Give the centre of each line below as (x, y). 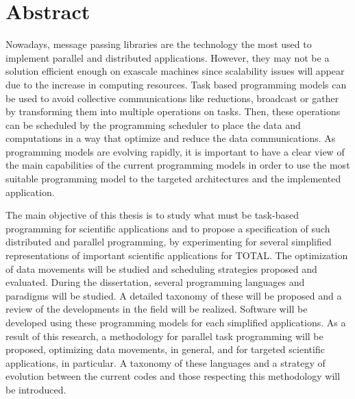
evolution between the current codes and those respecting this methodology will (173, 376)
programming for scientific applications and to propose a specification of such (168, 228)
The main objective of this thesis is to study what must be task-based (152, 215)
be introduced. (36, 389)
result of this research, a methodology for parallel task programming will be (164, 336)
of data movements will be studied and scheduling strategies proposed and (161, 268)
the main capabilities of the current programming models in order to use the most (178, 165)
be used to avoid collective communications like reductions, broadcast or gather (172, 98)
